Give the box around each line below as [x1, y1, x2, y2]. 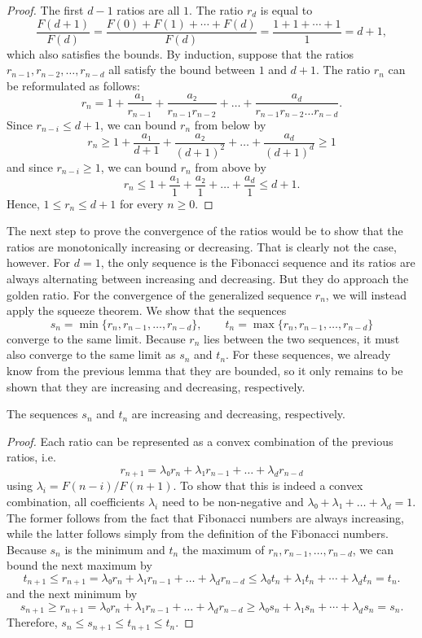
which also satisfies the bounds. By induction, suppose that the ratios [7, 45, 354, 62]
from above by [195, 158, 266, 175]
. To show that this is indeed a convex [173, 477, 363, 494]
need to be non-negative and [161, 492, 304, 509]
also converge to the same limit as [7, 346, 176, 363]
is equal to [260, 2, 313, 18]
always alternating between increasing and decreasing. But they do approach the [7, 269, 409, 286]
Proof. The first [7, 2, 84, 18]
